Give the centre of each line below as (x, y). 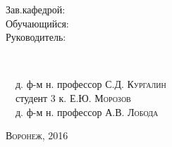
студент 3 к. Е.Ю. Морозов (73, 97)
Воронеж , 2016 (37, 135)
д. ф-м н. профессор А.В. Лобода (87, 111)
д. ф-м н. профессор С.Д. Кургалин (91, 84)
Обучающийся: (37, 23)
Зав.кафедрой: (36, 9)
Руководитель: (36, 37)
